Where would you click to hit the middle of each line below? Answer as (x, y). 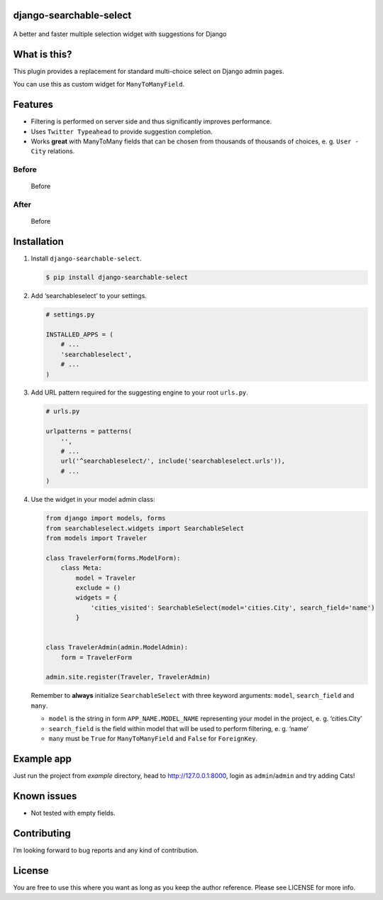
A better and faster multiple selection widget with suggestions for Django (120, 34)
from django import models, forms (106, 518)
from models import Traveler (96, 538)
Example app (43, 758)
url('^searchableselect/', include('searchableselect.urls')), (173, 461)
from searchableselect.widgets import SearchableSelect (145, 528)
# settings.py (70, 315)
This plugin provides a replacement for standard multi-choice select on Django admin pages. (149, 71)
